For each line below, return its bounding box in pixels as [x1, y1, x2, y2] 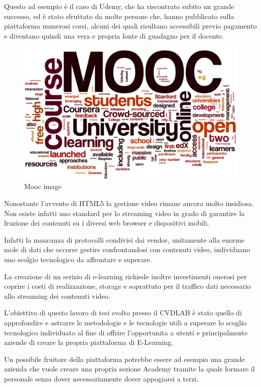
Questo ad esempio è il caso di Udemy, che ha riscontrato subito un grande [4, 1, 234, 11]
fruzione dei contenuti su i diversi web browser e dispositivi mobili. [4, 218, 209, 228]
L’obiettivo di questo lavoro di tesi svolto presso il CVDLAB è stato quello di [4, 307, 242, 318]
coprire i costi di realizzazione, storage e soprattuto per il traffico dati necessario [4, 281, 251, 291]
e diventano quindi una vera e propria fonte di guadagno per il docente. [4, 30, 224, 41]
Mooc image [24, 181, 62, 191]
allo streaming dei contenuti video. [4, 290, 110, 301]
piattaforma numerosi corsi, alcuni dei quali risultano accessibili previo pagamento [4, 21, 257, 31]
